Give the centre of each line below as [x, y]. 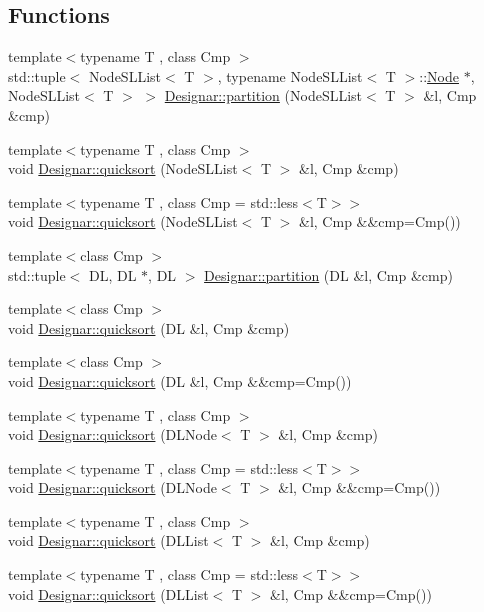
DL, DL [112, 274]
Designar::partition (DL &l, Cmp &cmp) [328, 274]
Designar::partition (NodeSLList [263, 95]
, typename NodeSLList [290, 75]
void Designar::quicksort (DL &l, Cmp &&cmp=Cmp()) [180, 380]
